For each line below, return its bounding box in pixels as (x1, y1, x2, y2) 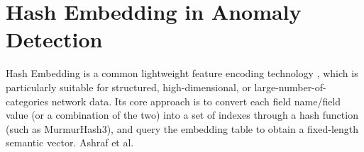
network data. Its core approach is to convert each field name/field (51, 93, 341, 108)
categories (6, 93, 48, 108)
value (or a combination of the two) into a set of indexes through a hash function (6, 107, 358, 122)
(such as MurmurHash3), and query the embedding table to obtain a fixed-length (6, 121, 358, 136)
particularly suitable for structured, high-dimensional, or (6, 79, 251, 94)
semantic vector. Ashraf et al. (6, 135, 134, 150)
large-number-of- (254, 79, 326, 94)
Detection (6, 25, 103, 54)
